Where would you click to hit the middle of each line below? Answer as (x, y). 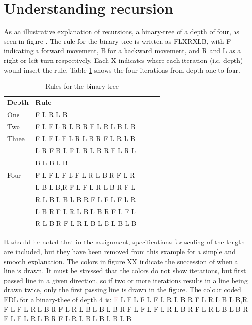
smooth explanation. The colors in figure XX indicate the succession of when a (121, 261)
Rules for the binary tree (82, 86)
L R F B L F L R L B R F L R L (86, 151)
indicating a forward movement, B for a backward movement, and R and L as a (123, 51)
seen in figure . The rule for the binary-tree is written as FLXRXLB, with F (117, 41)
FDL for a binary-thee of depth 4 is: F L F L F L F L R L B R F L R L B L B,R (126, 299)
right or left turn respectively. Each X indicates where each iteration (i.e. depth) (124, 60)
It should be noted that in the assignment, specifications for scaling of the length (125, 242)
